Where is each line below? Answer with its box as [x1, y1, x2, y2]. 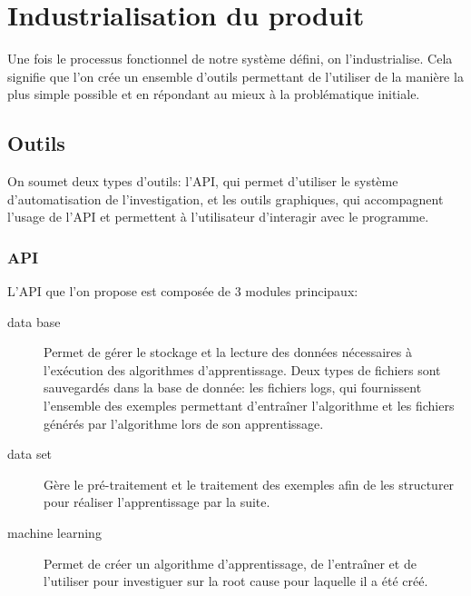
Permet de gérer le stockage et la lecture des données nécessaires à [44, 343, 412, 362]
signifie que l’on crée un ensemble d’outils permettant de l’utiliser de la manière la [7, 66, 464, 85]
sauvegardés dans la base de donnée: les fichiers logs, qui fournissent [44, 378, 422, 397]
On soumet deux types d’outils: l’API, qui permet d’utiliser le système [7, 172, 398, 191]
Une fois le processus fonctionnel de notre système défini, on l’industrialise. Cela [7, 49, 453, 68]
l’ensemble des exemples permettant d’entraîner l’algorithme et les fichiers [44, 396, 455, 415]
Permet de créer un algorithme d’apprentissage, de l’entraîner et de [44, 553, 417, 572]
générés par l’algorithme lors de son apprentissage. [44, 413, 324, 432]
